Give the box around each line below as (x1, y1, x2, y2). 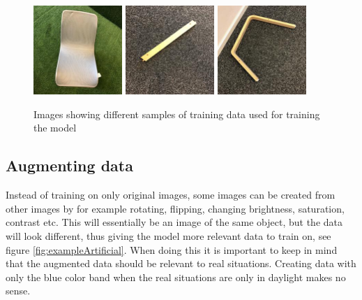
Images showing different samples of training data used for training (33, 106, 320, 121)
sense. (6, 283, 31, 298)
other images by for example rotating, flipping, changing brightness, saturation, (6, 201, 345, 215)
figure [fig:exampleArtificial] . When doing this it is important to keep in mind (6, 242, 338, 257)
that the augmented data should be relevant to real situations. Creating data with (6, 256, 356, 271)
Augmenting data (6, 155, 133, 176)
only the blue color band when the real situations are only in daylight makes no (6, 269, 346, 284)
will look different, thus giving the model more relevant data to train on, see (6, 228, 331, 243)
